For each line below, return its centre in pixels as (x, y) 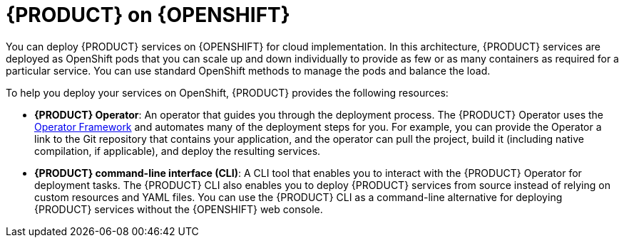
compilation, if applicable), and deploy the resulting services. (178, 151)
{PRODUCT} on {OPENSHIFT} (148, 15)
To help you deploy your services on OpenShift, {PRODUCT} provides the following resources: (227, 92)
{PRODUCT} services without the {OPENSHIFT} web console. (179, 209)
